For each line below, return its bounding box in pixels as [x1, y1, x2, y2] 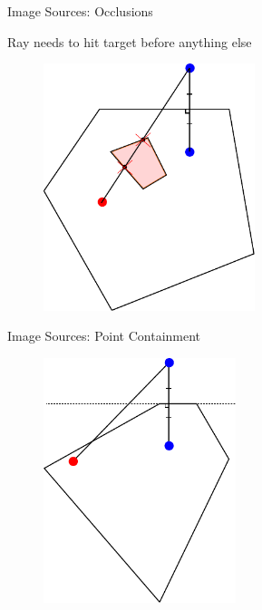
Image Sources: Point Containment [7, 326, 201, 345]
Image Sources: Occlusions [7, 2, 153, 20]
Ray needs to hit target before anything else [7, 32, 252, 51]
